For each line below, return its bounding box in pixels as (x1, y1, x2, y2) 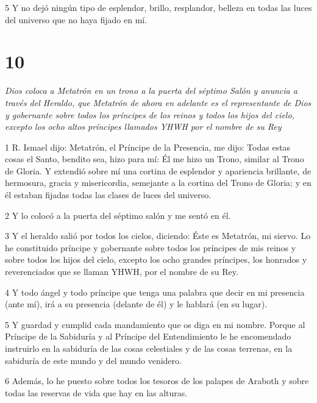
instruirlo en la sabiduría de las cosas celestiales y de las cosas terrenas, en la (5, 342, 293, 354)
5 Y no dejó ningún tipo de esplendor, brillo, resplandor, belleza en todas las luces (5, 1, 312, 13)
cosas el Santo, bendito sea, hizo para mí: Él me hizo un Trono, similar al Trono (5, 152, 304, 165)
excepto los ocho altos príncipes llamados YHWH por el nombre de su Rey (5, 120, 282, 133)
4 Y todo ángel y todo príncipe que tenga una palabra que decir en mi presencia (5, 285, 305, 298)
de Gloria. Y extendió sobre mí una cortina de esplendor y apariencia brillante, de (5, 164, 312, 177)
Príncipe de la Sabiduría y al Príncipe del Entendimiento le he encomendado (5, 330, 291, 343)
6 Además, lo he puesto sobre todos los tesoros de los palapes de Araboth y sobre (5, 374, 309, 387)
